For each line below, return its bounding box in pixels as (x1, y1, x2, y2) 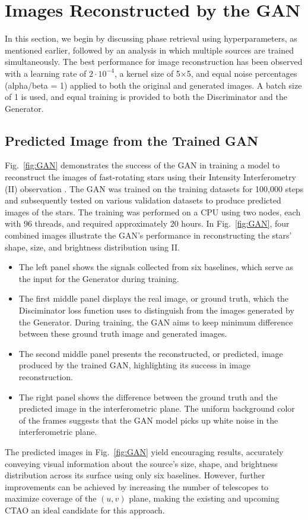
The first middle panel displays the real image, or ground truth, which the (18, 292, 289, 305)
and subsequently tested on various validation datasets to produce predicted (5, 194, 281, 206)
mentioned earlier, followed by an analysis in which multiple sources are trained (5, 43, 294, 56)
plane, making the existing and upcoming (129, 492, 280, 505)
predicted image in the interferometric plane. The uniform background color (18, 402, 295, 415)
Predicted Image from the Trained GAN (5, 131, 259, 149)
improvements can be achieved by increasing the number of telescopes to (5, 480, 269, 493)
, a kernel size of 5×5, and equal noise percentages (114, 67, 297, 79)
